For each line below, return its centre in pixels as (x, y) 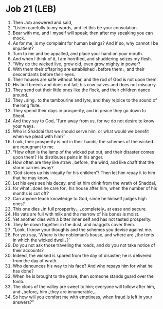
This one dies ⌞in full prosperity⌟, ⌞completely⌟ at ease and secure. (80, 209)
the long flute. (27, 105)
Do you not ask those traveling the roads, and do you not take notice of (84, 245)
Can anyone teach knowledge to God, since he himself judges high (80, 198)
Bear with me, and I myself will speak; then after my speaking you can (83, 33)
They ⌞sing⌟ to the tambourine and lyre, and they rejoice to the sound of (85, 100)
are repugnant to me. (34, 147)
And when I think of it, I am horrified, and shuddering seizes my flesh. (82, 58)
